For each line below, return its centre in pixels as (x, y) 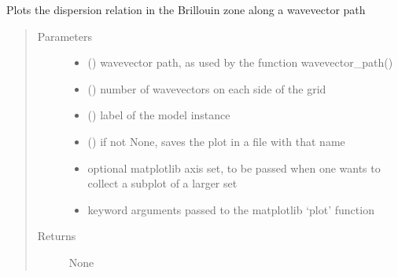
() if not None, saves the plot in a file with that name (216, 141)
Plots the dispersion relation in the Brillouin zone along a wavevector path (186, 9)
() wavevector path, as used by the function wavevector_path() (240, 62)
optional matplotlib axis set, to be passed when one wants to (234, 168)
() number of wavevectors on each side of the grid (207, 88)
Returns (57, 236)
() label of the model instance (159, 115)
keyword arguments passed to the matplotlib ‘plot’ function (231, 209)
